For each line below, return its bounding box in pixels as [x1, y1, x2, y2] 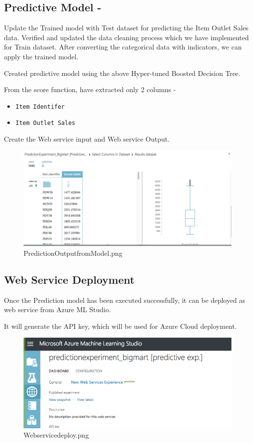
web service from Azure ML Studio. [4, 304, 111, 315]
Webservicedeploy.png [24, 430, 89, 440]
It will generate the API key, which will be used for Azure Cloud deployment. [4, 320, 237, 331]
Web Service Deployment [4, 271, 135, 287]
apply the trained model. [4, 51, 78, 61]
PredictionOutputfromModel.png [24, 247, 123, 258]
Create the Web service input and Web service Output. [4, 134, 170, 144]
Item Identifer [15, 103, 65, 110]
